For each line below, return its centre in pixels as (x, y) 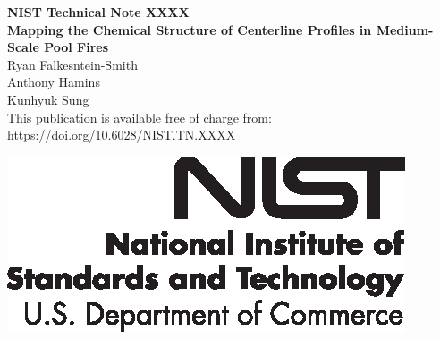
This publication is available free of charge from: (140, 117)
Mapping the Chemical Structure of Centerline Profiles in (190, 29)
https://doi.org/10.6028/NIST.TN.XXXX (122, 135)
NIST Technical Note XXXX (98, 12)
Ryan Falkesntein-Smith (72, 64)
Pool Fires (76, 47)
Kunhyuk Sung (48, 99)
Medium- (405, 29)
